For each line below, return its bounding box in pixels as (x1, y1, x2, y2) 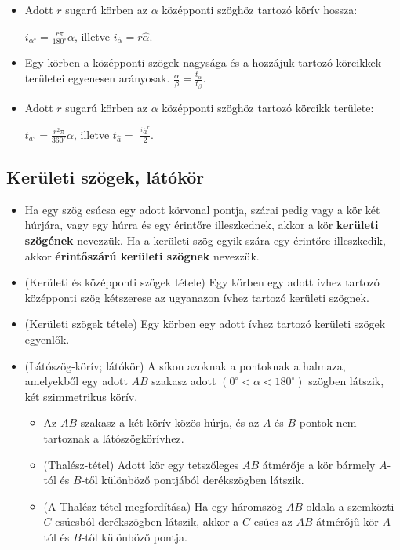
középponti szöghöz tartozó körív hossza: (162, 2, 358, 17)
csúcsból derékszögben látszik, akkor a (55, 513, 239, 530)
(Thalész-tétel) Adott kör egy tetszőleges (43, 456, 239, 472)
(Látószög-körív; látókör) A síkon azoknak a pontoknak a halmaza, (24, 357, 346, 373)
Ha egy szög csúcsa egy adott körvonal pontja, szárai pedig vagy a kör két (24, 201, 380, 217)
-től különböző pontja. (81, 528, 188, 545)
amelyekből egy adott (24, 373, 128, 389)
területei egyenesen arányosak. (24, 70, 170, 86)
